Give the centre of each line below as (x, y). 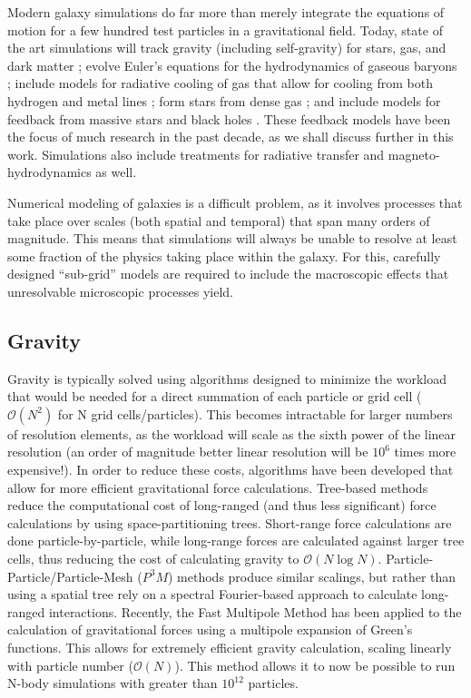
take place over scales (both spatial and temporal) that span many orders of (219, 220)
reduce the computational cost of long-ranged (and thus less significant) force (222, 505)
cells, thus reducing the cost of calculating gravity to (153, 559)
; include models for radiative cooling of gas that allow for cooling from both (220, 83)
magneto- (414, 154)
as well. (116, 172)
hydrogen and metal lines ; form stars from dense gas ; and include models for (224, 100)
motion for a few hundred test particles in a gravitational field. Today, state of (225, 29)
